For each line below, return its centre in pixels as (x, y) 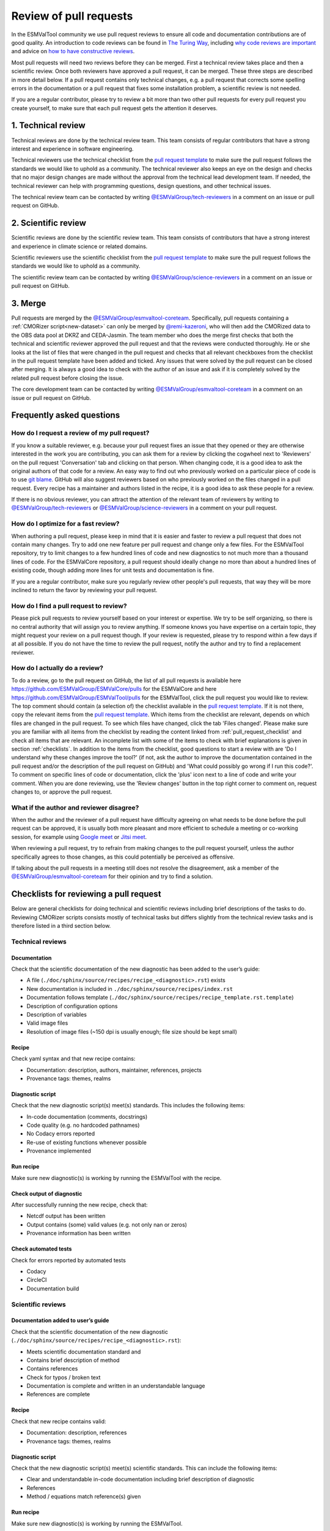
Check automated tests (42, 1249)
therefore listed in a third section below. (61, 926)
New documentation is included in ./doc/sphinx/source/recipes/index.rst (130, 988)
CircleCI (37, 1280)
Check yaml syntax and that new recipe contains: (73, 1059)
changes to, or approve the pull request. (62, 792)
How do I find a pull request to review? (69, 606)
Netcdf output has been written (66, 1216)
